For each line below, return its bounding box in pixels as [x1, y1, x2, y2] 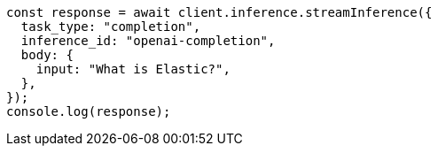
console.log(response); [6, 104, 171, 119]
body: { [20, 48, 74, 62]
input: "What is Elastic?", [35, 62, 231, 76]
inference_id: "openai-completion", [20, 34, 276, 48]
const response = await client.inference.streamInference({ [6, 5, 433, 19]
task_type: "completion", [20, 19, 201, 34]
